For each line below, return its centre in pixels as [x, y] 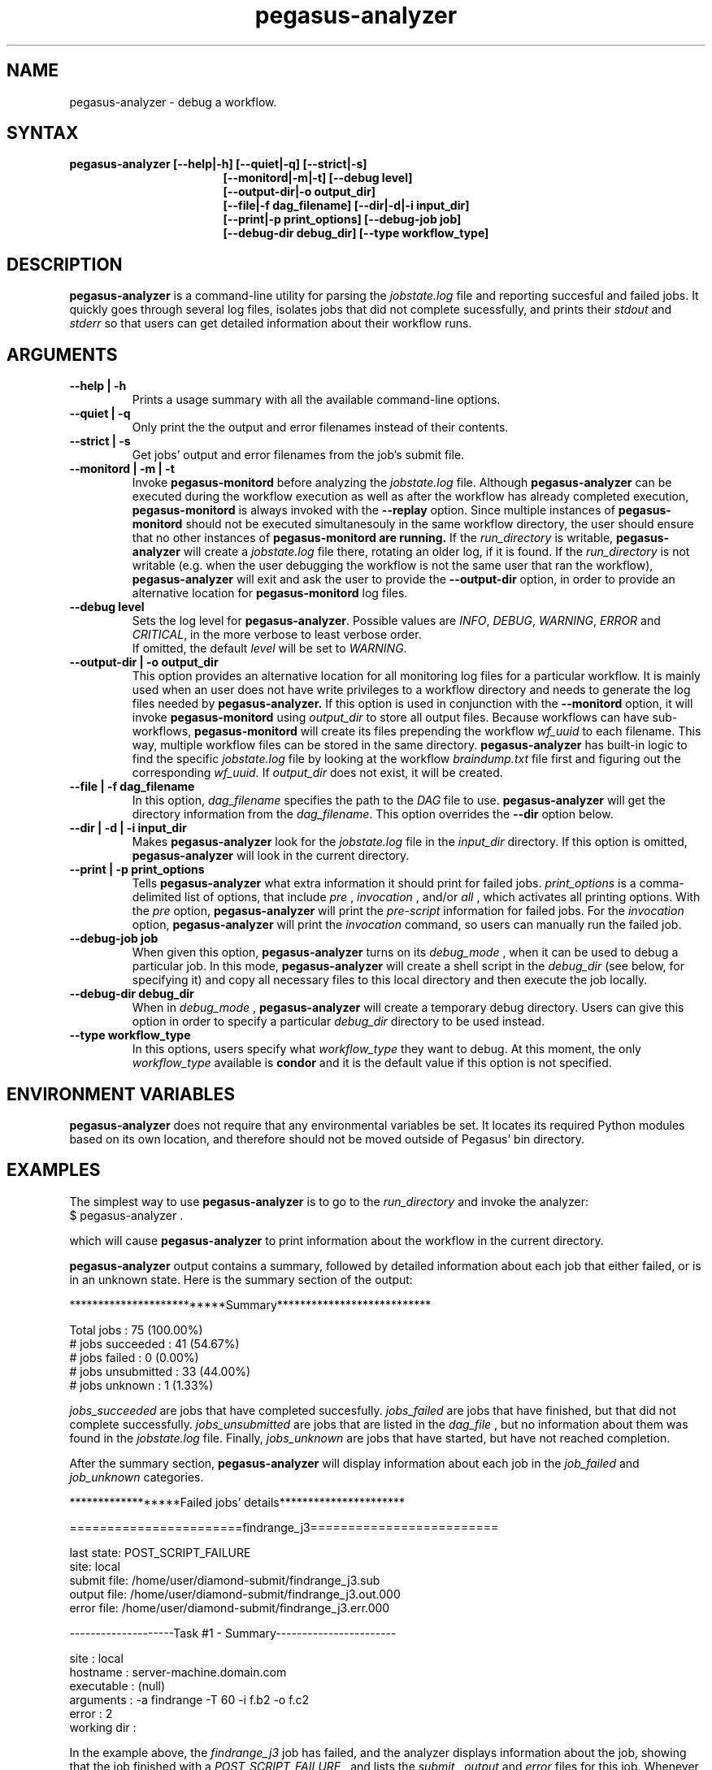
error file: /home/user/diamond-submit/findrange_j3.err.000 [230, 1607]
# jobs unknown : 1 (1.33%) [141, 1385]
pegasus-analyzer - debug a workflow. [173, 102]
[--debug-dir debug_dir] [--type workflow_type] [356, 233]
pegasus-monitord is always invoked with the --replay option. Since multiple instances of [373, 510]
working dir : [103, 1727]
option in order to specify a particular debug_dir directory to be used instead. [339, 1022]
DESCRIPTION [65, 264]
